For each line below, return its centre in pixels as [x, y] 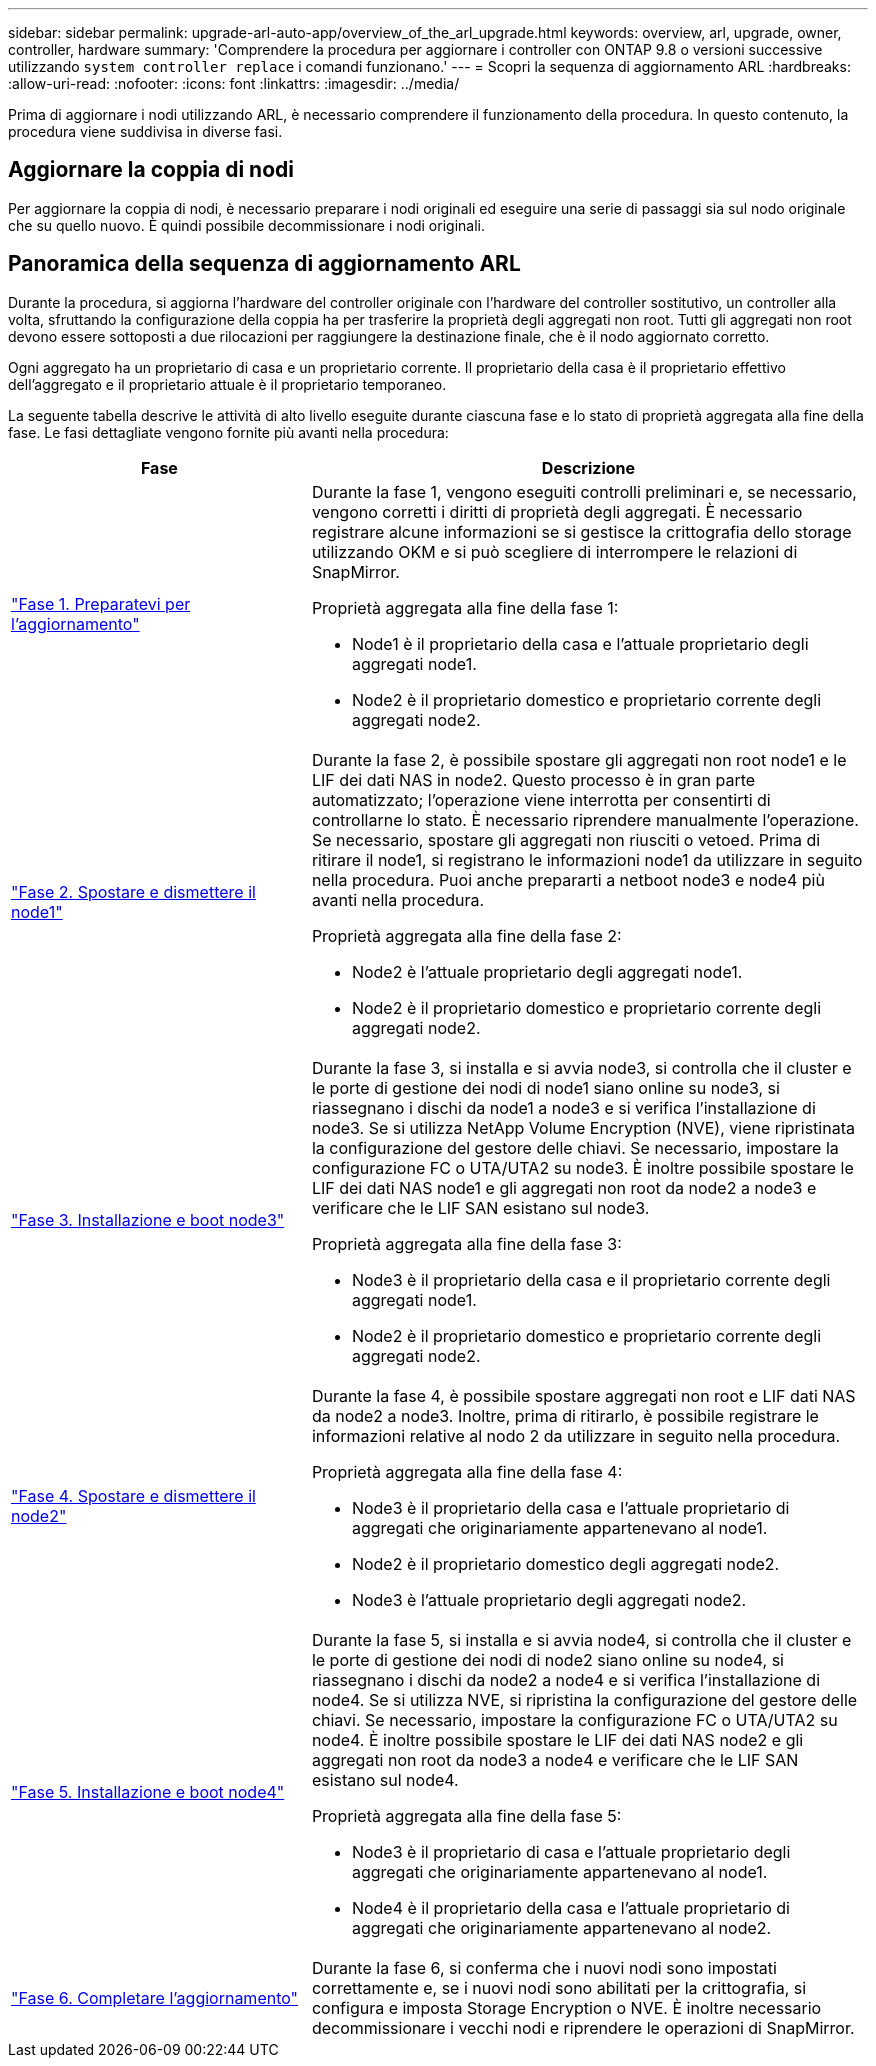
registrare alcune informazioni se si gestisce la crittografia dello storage [581, 531]
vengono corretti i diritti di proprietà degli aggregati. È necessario [557, 511]
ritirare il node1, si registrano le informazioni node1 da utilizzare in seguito [587, 859]
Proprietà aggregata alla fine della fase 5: [466, 1815]
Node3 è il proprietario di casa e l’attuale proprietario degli [571, 1851]
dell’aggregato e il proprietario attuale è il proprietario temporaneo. [227, 384]
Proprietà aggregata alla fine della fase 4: [467, 1471]
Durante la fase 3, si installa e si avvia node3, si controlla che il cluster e [581, 1067]
